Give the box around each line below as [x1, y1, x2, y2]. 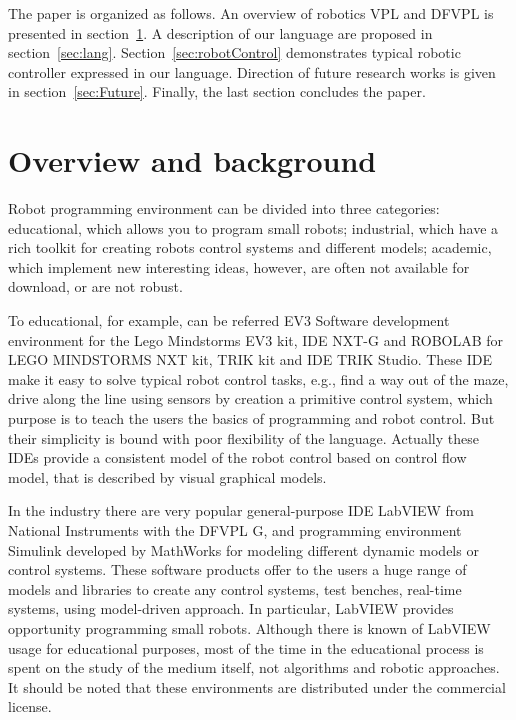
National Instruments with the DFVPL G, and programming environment [8, 520, 462, 540]
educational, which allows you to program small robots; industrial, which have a [8, 217, 499, 238]
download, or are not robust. [8, 276, 183, 297]
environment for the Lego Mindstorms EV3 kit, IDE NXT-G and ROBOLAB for [8, 329, 504, 350]
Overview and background [8, 140, 377, 181]
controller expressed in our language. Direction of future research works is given [8, 61, 496, 82]
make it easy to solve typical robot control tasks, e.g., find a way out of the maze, [8, 368, 509, 389]
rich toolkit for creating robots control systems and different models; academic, [8, 237, 492, 258]
